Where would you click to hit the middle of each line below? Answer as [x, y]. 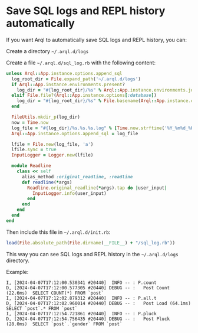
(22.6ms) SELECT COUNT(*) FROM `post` [55, 293]
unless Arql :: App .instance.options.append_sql [64, 73]
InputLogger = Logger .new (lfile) [52, 155]
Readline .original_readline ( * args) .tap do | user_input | [97, 188]
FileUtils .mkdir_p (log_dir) [46, 117]
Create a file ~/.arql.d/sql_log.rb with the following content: [81, 63]
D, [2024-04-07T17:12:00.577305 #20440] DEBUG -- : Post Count [88, 288]
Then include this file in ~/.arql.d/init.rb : [58, 232]
